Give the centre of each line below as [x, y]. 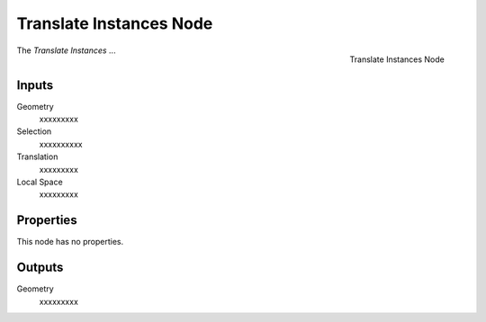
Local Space [40, 182]
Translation [37, 157]
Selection [34, 131]
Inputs [35, 85]
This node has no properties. [70, 242]
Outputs [40, 268]
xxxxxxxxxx [61, 144]
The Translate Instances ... [66, 50]
